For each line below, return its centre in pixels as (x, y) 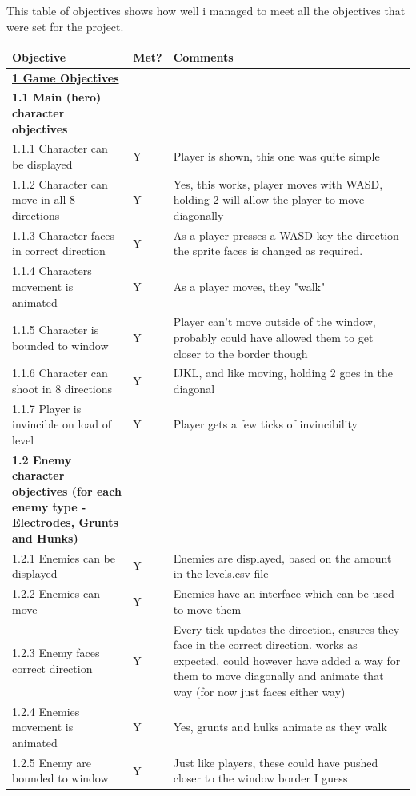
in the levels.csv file (221, 573)
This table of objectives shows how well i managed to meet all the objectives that (206, 10)
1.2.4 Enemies (46, 711)
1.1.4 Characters (52, 271)
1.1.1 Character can (60, 148)
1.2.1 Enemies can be (64, 557)
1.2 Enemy (42, 459)
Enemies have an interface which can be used (284, 593)
